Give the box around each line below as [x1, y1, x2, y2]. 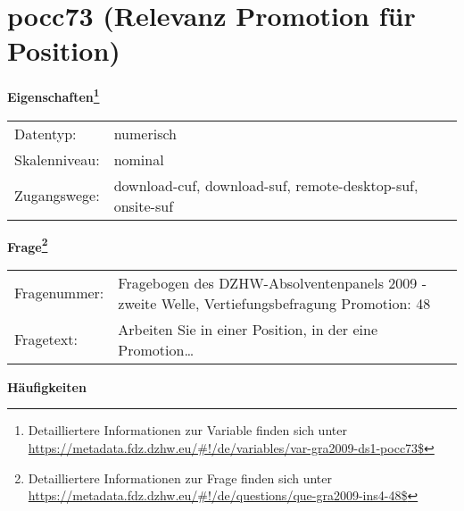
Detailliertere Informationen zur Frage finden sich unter [28, 468, 333, 487]
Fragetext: [14, 329, 78, 350]
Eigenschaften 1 [7, 85, 100, 105]
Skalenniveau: [14, 148, 100, 170]
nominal [113, 148, 164, 170]
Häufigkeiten [7, 377, 87, 396]
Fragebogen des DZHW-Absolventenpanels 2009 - [118, 272, 427, 293]
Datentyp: [14, 122, 77, 144]
